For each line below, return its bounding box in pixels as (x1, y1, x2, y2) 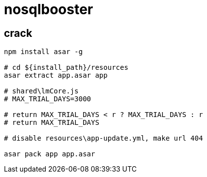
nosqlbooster (4, 1, 93, 18)
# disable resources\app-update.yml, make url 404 (4, 134, 203, 143)
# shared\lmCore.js (4, 87, 79, 95)
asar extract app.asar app (4, 71, 108, 80)
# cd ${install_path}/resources (4, 63, 128, 72)
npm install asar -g (4, 48, 83, 56)
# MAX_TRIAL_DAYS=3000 (4, 95, 91, 103)
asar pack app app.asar (4, 150, 95, 158)
